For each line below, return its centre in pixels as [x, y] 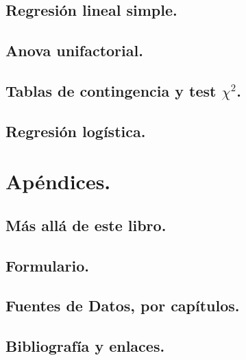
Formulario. [47, 265]
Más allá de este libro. [86, 225]
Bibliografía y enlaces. [85, 346]
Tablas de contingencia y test [111, 90]
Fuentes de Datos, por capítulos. [123, 305]
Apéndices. [58, 181]
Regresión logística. [76, 131]
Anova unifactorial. [74, 50]
